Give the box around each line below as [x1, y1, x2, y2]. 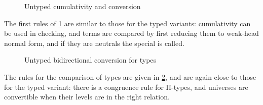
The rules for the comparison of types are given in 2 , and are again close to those [4, 71, 256, 82]
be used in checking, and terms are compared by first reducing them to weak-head [4, 28, 259, 38]
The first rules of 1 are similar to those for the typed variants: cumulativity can [4, 18, 251, 28]
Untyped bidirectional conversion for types [24, 55, 157, 65]
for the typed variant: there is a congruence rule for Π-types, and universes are [4, 81, 248, 92]
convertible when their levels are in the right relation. [4, 91, 170, 102]
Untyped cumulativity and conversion [24, 1, 141, 11]
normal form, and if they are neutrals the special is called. [4, 37, 184, 48]
